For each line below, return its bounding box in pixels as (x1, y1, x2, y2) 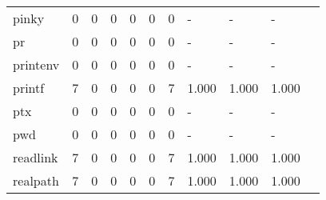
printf (13, 78, 45, 97)
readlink (13, 148, 58, 166)
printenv (13, 55, 60, 74)
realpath (13, 171, 59, 190)
